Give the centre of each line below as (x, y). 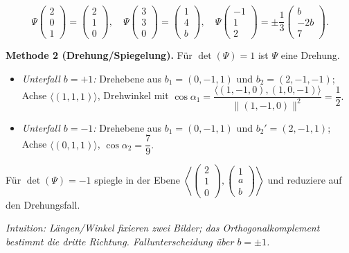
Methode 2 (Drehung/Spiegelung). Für (99, 55)
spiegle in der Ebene (137, 179)
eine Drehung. (310, 55)
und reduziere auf (305, 179)
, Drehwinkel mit (133, 95)
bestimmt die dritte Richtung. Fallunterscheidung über (120, 241)
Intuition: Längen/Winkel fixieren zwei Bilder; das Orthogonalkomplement (163, 228)
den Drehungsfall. (43, 204)
